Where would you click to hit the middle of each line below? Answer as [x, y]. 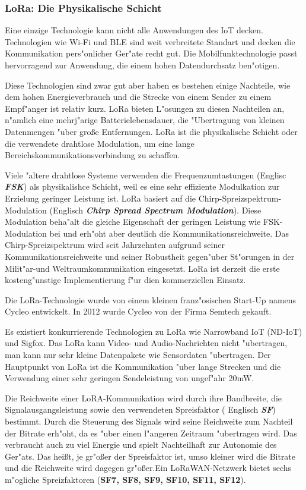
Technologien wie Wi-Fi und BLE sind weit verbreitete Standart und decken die [150, 41]
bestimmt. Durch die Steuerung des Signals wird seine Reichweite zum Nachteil [149, 421]
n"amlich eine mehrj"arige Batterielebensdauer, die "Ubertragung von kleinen [145, 120]
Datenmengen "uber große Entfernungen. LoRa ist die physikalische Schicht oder [151, 131]
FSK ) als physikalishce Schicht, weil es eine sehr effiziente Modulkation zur [142, 186]
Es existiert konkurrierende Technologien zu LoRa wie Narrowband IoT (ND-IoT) [154, 331]
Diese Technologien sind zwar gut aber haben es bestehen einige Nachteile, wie [148, 85]
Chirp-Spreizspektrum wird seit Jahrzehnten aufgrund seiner [115, 245]
